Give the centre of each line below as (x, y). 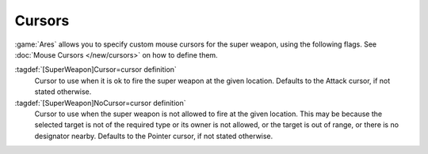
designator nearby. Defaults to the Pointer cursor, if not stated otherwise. (154, 136)
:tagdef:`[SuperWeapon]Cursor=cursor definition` (96, 69)
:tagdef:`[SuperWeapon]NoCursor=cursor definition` (100, 103)
